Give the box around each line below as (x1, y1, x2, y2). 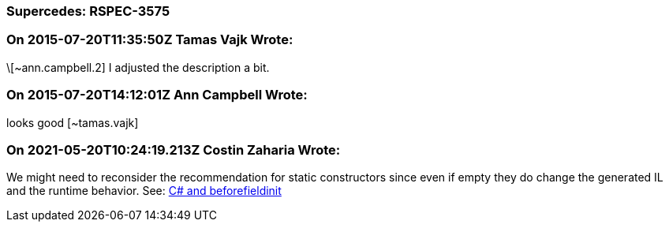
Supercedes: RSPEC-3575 (6, 3, 170, 19)
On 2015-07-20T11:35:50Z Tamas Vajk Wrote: (6, 32, 293, 48)
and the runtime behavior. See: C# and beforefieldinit (6, 184, 282, 198)
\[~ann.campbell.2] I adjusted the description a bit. (6, 60, 270, 74)
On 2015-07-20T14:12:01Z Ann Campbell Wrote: (6, 87, 308, 103)
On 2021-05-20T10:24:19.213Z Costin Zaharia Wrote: (6, 141, 341, 158)
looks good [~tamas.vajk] (6, 115, 139, 129)
